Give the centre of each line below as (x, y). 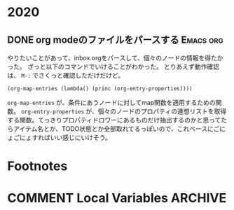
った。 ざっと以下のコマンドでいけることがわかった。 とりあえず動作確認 (113, 66)
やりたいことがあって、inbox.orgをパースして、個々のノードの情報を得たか (115, 58)
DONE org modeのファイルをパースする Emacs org (115, 40)
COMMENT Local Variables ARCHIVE (117, 198)
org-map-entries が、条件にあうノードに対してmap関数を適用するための (111, 103)
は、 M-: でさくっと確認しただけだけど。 (66, 75)
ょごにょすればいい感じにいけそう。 (60, 138)
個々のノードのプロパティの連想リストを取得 (162, 111)
